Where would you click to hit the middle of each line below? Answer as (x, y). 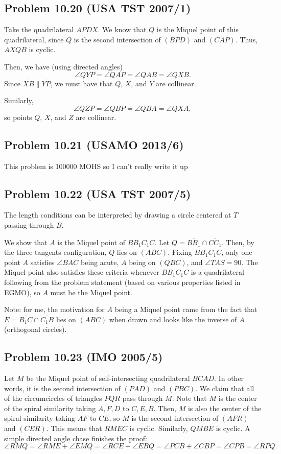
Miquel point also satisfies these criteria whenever (82, 272)
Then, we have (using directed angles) (63, 66)
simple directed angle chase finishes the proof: (76, 438)
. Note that (189, 398)
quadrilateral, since (34, 39)
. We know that (122, 29)
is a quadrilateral (217, 272)
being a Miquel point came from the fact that (186, 309)
